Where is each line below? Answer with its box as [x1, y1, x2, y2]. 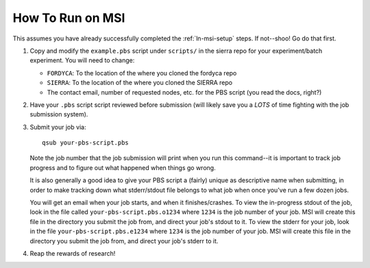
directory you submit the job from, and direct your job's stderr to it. [29, 236, 219, 245]
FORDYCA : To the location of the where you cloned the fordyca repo [47, 69, 237, 77]
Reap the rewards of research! [29, 249, 116, 257]
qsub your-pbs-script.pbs [42, 139, 129, 147]
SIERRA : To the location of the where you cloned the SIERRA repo [47, 79, 233, 87]
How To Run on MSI [12, 10, 125, 25]
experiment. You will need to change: [29, 56, 135, 64]
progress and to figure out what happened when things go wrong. [29, 163, 216, 171]
